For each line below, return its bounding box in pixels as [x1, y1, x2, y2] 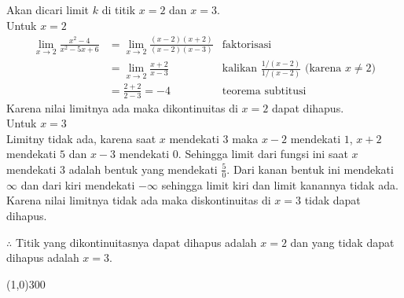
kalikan [222, 63, 258, 75]
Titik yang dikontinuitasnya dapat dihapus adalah [15, 234, 257, 250]
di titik [101, 2, 136, 17]
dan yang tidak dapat [290, 234, 395, 250]
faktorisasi [222, 39, 272, 50]
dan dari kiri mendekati [20, 176, 135, 193]
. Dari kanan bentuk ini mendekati [226, 160, 394, 177]
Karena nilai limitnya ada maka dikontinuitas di [6, 99, 238, 116]
